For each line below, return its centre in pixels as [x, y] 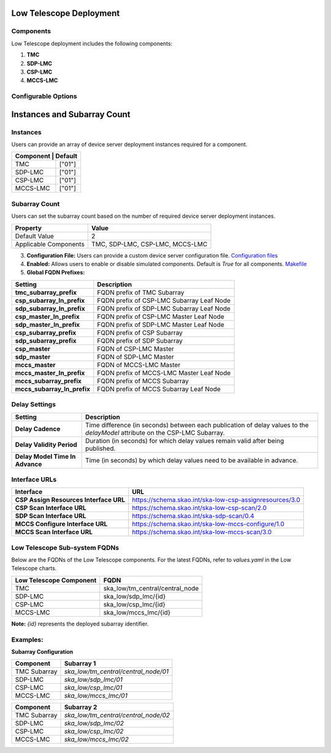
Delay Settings [34, 405]
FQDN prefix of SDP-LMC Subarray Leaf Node [164, 308]
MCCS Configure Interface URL [61, 524]
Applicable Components [50, 244]
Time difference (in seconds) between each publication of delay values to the [197, 425]
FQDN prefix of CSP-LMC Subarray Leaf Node [164, 300]
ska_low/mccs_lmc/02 [96, 740]
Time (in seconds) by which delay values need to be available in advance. [192, 460]
